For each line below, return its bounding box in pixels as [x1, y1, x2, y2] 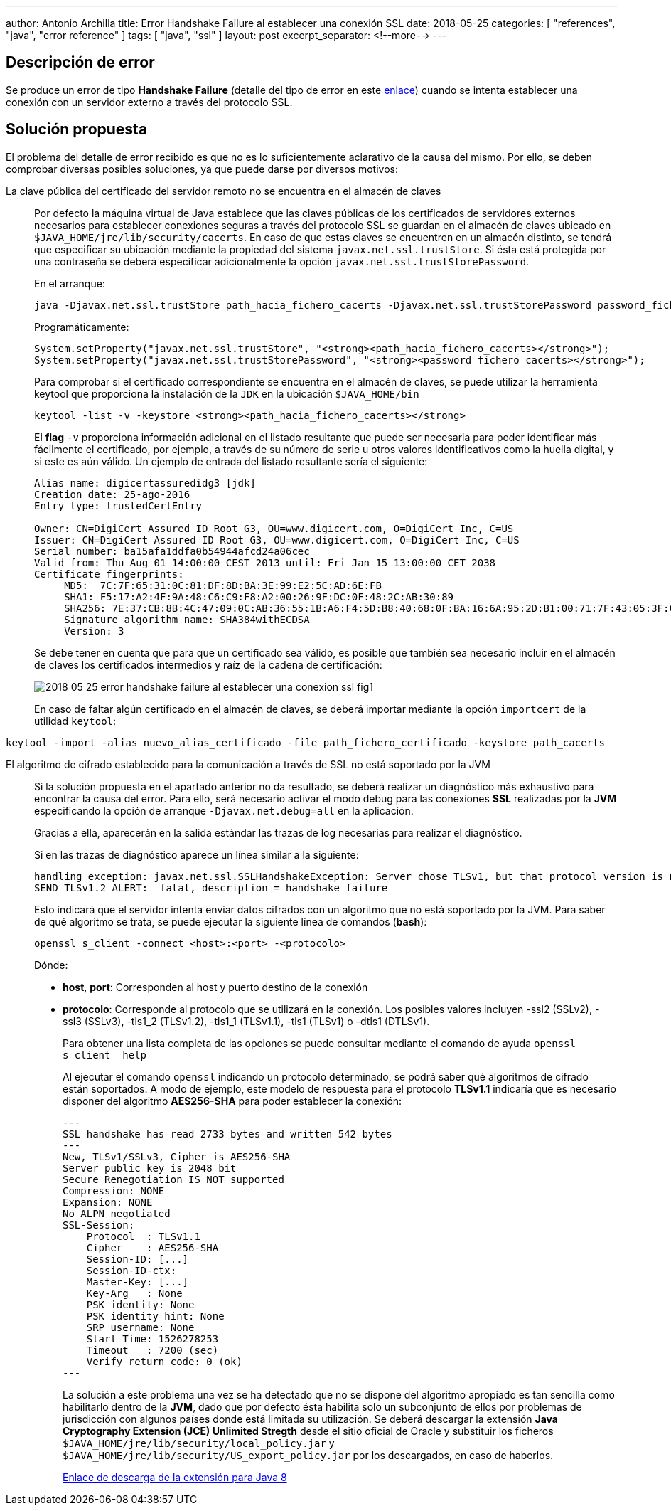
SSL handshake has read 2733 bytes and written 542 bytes [63, 1128, 392, 1140]
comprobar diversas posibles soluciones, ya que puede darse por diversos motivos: [6, 162, 398, 175]
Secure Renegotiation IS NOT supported [63, 1173, 284, 1185]
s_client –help [63, 1049, 147, 1061]
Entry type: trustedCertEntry [34, 499, 203, 511]
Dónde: [34, 958, 68, 971]
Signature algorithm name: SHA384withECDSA [64, 613, 310, 625]
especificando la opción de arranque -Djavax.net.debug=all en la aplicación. [34, 804, 414, 817]
